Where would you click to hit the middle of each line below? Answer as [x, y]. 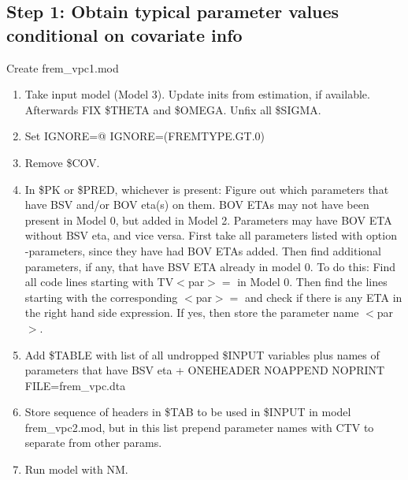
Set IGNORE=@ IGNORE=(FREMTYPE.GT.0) [145, 136]
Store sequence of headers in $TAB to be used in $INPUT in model [188, 412]
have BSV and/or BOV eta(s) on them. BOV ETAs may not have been [197, 205]
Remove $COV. [62, 162]
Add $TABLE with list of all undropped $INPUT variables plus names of [202, 354]
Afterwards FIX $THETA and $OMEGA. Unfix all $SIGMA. [173, 109]
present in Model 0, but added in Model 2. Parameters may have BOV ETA [208, 220]
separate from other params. [93, 443]
